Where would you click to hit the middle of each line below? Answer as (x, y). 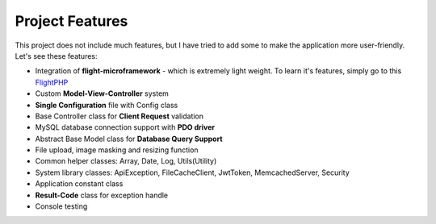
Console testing (61, 206)
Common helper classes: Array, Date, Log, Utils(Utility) (126, 161)
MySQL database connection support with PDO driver (125, 127)
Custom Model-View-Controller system (102, 93)
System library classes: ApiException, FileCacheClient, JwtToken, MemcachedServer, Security (193, 172)
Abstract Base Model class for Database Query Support (129, 139)
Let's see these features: (56, 56)
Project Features (71, 21)
